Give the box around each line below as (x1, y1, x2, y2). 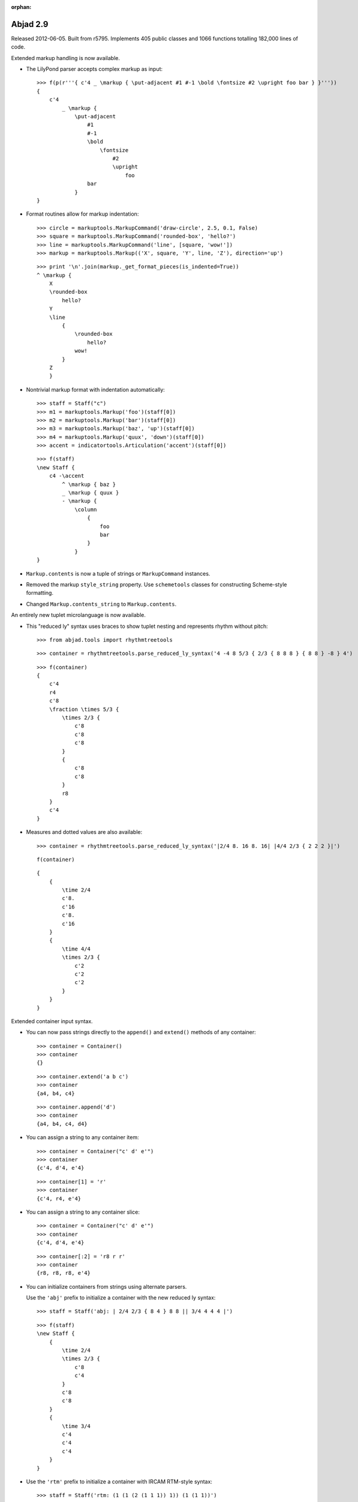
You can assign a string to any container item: (26, 1134, 139, 1141)
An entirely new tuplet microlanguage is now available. (11, 612, 146, 619)
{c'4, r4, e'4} (37, 1195, 82, 1202)
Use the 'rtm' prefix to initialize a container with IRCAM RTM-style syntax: (26, 1478, 213, 1485)
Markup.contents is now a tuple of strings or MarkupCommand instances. (26, 570, 210, 577)
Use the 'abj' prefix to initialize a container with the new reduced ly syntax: (26, 1294, 216, 1301)
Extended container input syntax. (11, 1017, 93, 1024)
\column (74, 506, 97, 513)
